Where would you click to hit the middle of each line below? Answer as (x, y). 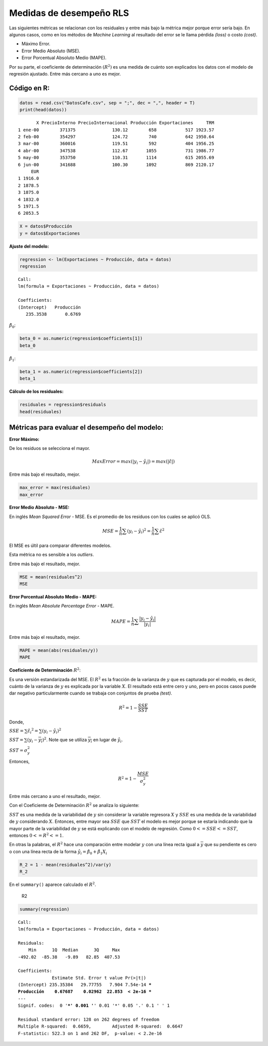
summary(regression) (44, 909)
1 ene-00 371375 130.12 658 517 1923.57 (116, 130)
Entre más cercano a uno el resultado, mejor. (55, 796)
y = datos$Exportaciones (50, 233)
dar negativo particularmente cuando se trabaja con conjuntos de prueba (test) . (91, 693)
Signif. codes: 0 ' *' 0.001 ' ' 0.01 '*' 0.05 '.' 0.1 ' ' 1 (94, 1006)
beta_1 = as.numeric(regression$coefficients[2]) (81, 371)
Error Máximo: (24, 439)
